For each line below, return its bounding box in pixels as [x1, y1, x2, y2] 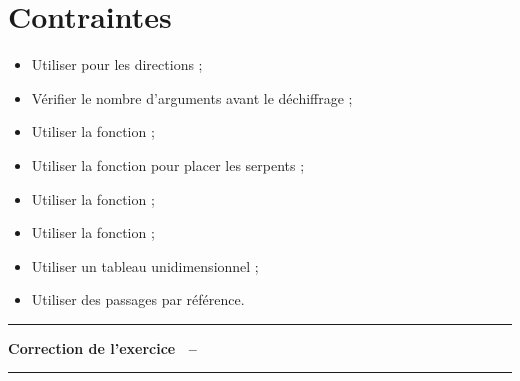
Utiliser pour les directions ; [31, 54, 203, 75]
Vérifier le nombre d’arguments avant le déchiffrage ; [31, 87, 353, 108]
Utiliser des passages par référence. [31, 289, 245, 310]
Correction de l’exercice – [8, 337, 197, 358]
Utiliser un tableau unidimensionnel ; [31, 255, 259, 276]
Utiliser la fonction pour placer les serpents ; [31, 154, 305, 175]
